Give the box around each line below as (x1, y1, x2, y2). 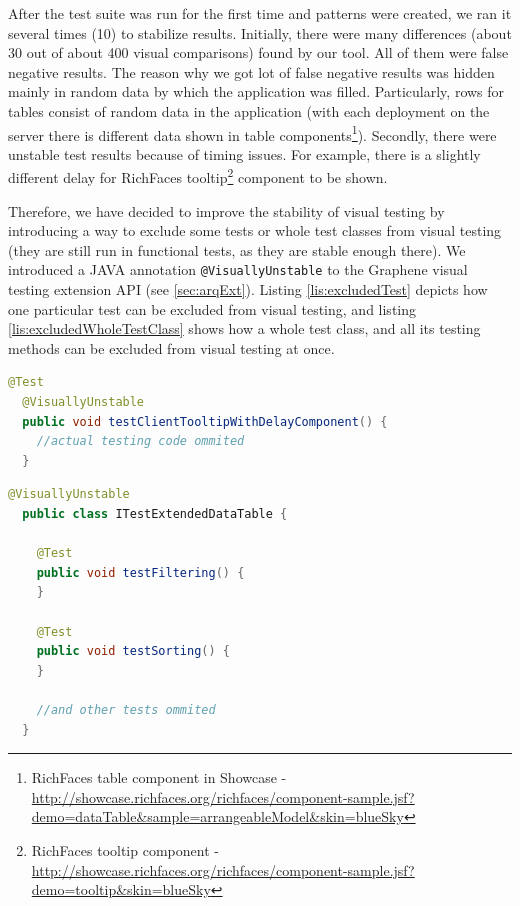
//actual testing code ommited (36, 434, 245, 449)
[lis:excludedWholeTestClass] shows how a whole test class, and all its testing (8, 318, 481, 339)
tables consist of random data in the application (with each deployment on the (8, 100, 490, 121)
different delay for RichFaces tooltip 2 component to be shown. (8, 164, 388, 188)
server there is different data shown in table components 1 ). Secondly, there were (8, 121, 497, 145)
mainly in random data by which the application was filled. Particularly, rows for (8, 81, 505, 102)
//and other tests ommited (36, 702, 216, 717)
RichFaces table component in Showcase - (31, 767, 287, 788)
